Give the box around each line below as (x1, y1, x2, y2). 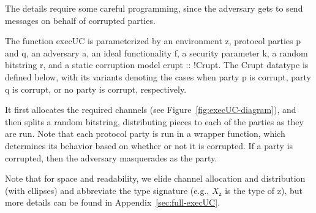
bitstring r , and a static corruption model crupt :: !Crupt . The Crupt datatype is (5, 58, 309, 71)
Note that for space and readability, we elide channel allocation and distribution (5, 172, 306, 185)
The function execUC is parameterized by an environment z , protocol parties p (5, 34, 301, 47)
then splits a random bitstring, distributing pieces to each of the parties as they (5, 115, 304, 128)
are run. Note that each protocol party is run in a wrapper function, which (5, 127, 285, 140)
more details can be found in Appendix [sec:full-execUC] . (5, 196, 220, 209)
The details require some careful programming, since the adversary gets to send (5, 2, 303, 14)
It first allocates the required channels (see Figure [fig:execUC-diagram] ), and (5, 103, 296, 116)
